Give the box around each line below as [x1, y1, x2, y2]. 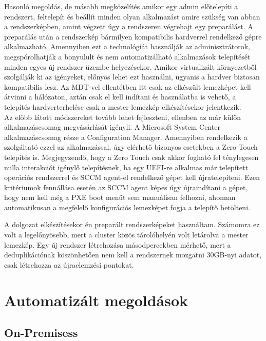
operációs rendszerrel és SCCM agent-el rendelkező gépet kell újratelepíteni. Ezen [4, 172, 260, 183]
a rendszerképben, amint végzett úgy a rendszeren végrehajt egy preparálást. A [4, 21, 253, 32]
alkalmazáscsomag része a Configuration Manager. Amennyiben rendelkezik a [4, 131, 248, 142]
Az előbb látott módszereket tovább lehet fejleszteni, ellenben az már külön [4, 111, 241, 122]
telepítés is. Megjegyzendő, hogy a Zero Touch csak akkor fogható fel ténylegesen [4, 151, 259, 162]
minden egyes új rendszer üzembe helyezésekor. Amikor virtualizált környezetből [4, 61, 257, 72]
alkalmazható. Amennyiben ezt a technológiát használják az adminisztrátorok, [4, 41, 250, 52]
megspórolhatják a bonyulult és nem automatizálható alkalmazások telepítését [4, 51, 251, 62]
